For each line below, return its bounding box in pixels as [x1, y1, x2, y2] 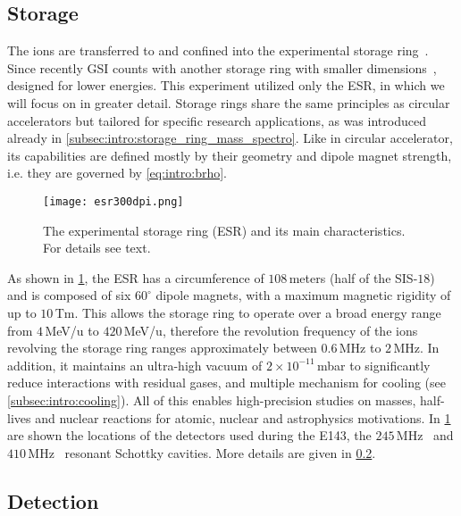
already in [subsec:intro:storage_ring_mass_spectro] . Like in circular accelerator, [7, 129, 453, 147]
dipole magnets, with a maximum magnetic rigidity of [155, 286, 451, 304]
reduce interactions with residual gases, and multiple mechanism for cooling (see [7, 373, 446, 392]
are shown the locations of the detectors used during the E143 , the [7, 426, 372, 445]
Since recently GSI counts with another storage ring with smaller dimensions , [7, 58, 437, 77]
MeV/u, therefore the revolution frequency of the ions [123, 320, 418, 339]
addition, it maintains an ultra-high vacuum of [7, 355, 263, 374]
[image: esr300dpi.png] [43, 195, 184, 208]
